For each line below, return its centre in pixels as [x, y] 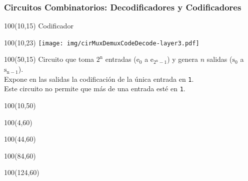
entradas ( [121, 59]
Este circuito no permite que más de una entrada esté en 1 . [95, 89]
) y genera [183, 59]
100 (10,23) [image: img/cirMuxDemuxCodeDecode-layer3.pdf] [102, 42]
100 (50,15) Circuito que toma [49, 59]
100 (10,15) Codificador [39, 26]
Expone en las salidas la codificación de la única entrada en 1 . [99, 79]
